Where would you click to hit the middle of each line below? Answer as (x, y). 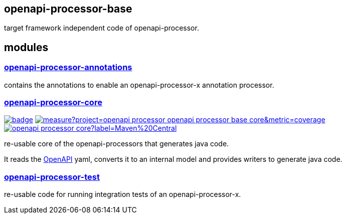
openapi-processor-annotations (68, 67)
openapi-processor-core (53, 102)
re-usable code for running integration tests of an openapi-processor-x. (123, 194)
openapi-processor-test (52, 177)
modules (26, 47)
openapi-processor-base (68, 9)
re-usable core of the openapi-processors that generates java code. (117, 144)
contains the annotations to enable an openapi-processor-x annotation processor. (139, 85)
